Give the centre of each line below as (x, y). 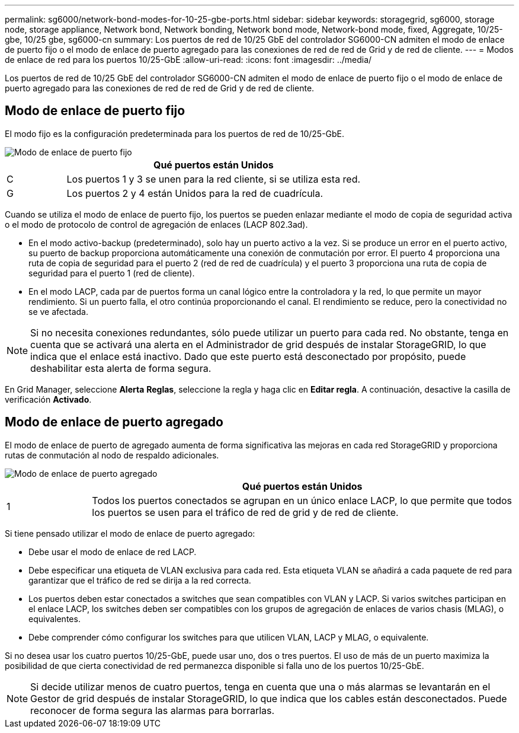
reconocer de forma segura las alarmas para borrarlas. (153, 710)
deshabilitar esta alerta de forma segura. (121, 368)
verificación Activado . (48, 399)
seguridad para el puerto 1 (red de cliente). (112, 273)
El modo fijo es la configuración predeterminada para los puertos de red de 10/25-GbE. (175, 133)
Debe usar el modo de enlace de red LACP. (113, 552)
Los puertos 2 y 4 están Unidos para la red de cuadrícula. (195, 193)
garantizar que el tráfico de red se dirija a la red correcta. (140, 580)
